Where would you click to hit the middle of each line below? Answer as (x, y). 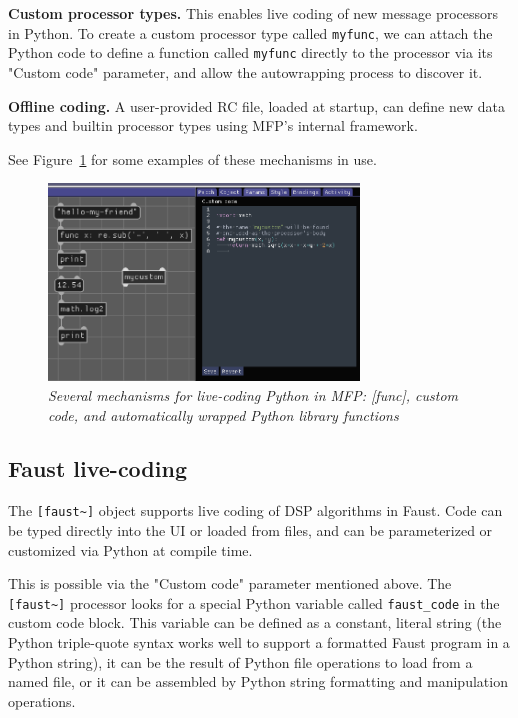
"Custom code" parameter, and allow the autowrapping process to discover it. (245, 71)
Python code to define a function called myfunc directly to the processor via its (250, 52)
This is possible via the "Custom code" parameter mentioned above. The (230, 583)
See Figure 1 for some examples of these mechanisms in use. (192, 158)
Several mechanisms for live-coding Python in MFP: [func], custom (253, 394)
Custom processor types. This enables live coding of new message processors (253, 13)
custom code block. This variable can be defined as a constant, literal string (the (255, 622)
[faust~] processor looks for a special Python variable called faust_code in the (254, 602)
